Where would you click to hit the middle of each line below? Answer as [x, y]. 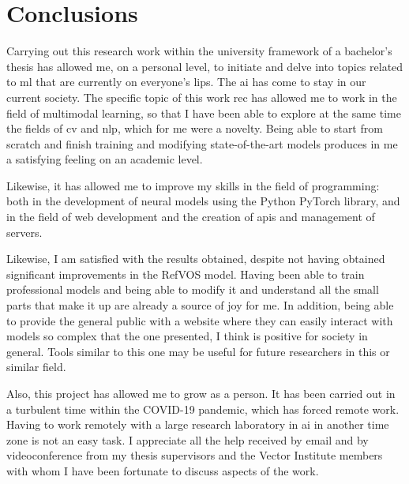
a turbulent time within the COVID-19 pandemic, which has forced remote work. [203, 409]
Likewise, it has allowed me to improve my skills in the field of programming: [193, 185]
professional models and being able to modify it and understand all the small [193, 289]
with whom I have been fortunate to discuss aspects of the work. [163, 470]
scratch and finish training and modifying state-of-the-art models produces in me [202, 143]
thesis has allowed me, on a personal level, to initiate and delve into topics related [205, 66]
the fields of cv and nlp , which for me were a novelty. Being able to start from [195, 128]
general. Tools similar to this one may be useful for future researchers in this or [198, 351]
